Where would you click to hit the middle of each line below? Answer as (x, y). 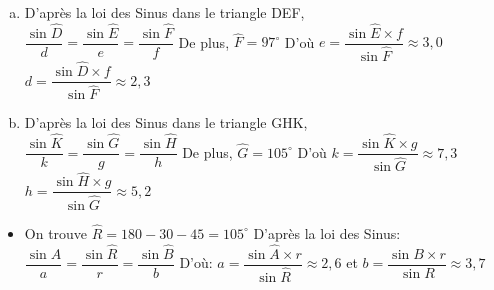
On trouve (56, 232)
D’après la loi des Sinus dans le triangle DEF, (164, 12)
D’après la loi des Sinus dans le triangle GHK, (166, 122)
